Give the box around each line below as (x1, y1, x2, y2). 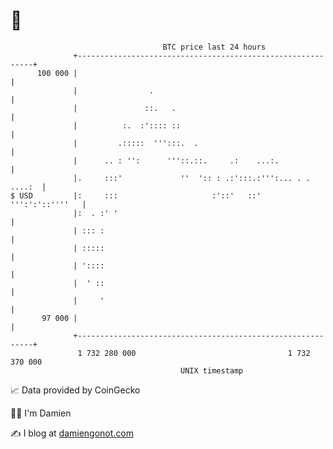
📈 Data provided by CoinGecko (10, 384, 141, 396)
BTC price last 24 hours (162, 42, 267, 52)
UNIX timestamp (180, 365, 244, 376)
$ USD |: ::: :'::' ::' (10, 190, 262, 201)
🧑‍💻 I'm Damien (10, 407, 72, 419)
